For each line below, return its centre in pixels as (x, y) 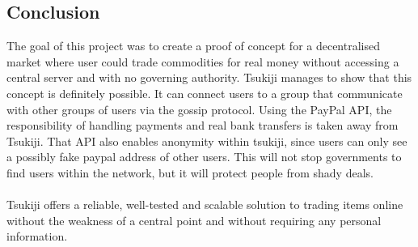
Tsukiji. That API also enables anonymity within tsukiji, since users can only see (207, 141)
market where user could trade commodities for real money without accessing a (203, 61)
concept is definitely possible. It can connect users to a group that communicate (205, 93)
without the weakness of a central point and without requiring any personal (194, 220)
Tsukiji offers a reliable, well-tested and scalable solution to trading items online (205, 204)
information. (37, 236)
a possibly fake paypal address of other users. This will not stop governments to (204, 157)
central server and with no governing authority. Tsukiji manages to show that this (209, 77)
